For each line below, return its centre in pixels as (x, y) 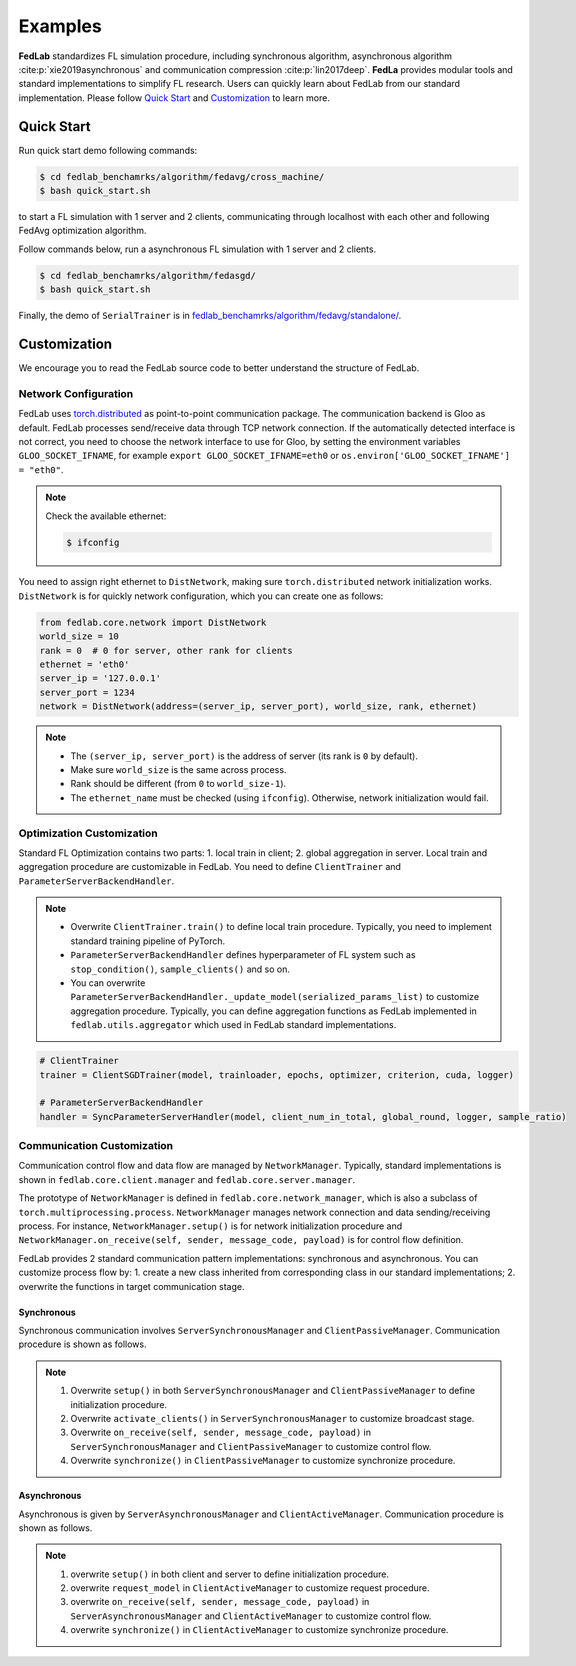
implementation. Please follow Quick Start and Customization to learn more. (174, 97)
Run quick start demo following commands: (108, 150)
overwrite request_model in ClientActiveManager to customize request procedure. (250, 1588)
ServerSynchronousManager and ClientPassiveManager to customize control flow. (251, 1446)
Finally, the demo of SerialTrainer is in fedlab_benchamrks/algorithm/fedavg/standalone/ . (210, 316)
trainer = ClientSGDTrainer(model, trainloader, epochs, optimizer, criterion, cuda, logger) (277, 1074)
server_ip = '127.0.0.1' (100, 678)
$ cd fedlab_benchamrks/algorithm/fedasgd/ (148, 275)
